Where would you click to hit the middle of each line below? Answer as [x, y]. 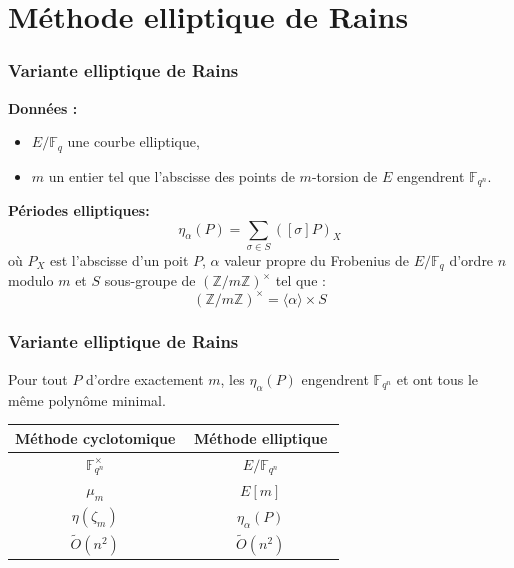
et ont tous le [437, 378]
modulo [31, 280]
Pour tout [38, 378]
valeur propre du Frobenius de [317, 260]
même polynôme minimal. [87, 399]
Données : [43, 107]
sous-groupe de [150, 280]
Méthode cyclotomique [95, 437]
